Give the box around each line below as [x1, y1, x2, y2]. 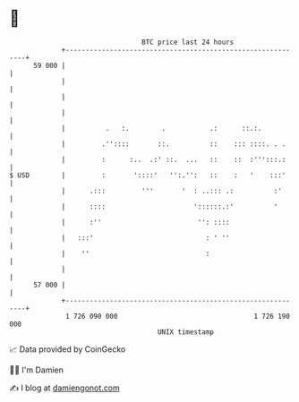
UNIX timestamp [157, 327, 215, 337]
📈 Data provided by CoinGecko [9, 344, 126, 355]
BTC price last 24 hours [141, 38, 235, 47]
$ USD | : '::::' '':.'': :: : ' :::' [9, 170, 286, 180]
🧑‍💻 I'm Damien [9, 364, 64, 375]
